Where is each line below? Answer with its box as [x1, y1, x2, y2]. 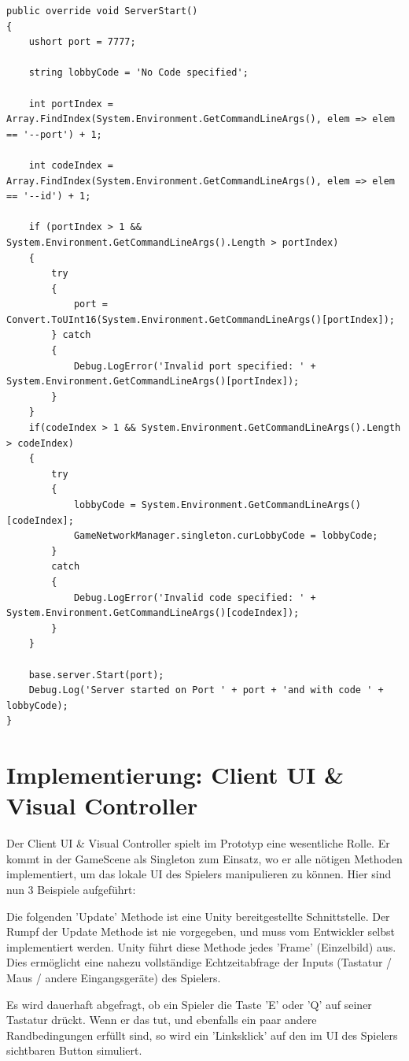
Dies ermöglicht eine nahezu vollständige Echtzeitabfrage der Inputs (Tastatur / [6, 954, 392, 970]
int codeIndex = [28, 159, 114, 171]
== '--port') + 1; [6, 128, 102, 140]
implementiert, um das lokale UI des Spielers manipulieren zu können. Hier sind [6, 866, 392, 882]
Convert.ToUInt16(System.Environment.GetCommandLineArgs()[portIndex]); [6, 313, 395, 325]
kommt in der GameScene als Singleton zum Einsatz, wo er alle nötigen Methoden [6, 850, 403, 866]
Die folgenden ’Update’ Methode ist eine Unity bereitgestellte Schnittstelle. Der [6, 907, 390, 924]
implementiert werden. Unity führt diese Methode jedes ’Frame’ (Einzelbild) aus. [6, 938, 396, 955]
